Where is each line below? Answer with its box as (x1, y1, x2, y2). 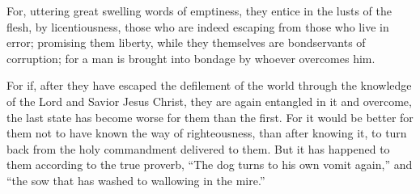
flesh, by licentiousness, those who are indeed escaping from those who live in (6, 18, 389, 35)
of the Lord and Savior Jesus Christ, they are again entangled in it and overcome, (6, 92, 412, 109)
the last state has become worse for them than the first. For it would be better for (6, 108, 414, 125)
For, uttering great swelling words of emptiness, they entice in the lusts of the (6, 2, 392, 19)
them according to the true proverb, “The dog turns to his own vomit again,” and (6, 156, 413, 173)
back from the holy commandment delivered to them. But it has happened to (6, 140, 390, 157)
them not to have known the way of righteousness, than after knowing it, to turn (6, 124, 407, 141)
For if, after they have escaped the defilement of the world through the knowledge (6, 77, 412, 94)
